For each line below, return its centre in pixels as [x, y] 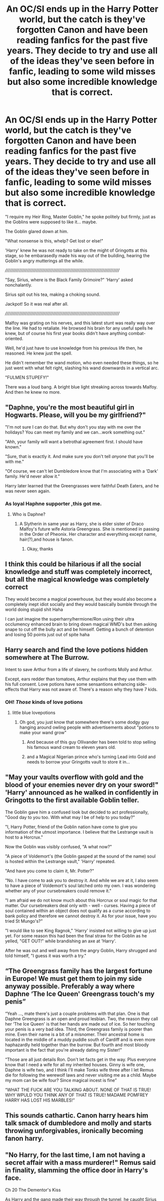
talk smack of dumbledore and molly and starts [78, 1123]
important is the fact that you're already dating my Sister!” [64, 1050]
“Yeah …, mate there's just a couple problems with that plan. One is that [77, 1013]
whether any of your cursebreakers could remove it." [58, 890]
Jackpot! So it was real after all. [37, 304]
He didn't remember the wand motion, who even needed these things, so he [82, 362]
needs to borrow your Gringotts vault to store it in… [78, 762]
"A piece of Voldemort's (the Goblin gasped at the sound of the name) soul [80, 856]
